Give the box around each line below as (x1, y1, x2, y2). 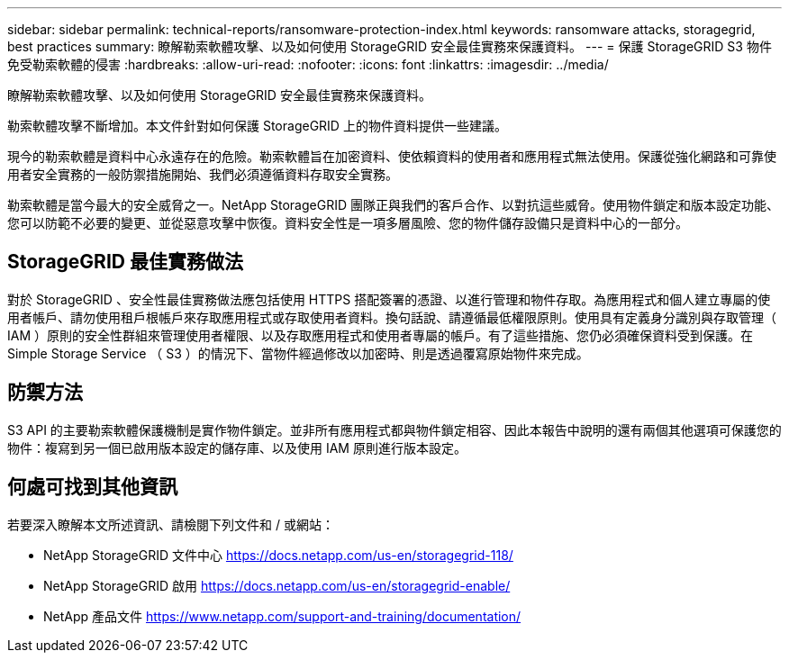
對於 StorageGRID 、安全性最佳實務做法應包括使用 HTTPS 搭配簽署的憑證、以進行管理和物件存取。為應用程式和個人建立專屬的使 (7, 291, 771, 307)
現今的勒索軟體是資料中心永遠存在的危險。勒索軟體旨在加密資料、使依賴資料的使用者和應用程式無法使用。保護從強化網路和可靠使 (7, 149, 776, 164)
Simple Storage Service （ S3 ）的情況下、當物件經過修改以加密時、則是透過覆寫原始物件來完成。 (7, 345, 589, 361)
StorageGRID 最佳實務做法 (7, 250, 243, 274)
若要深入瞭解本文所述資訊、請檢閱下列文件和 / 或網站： (7, 516, 334, 532)
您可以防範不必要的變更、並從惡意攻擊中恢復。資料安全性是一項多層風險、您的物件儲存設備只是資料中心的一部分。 (7, 215, 688, 231)
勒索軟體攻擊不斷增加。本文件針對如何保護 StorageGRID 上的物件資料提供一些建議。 (7, 118, 507, 133)
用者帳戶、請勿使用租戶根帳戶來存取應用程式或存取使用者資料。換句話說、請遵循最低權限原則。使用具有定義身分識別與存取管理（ (7, 309, 776, 325)
